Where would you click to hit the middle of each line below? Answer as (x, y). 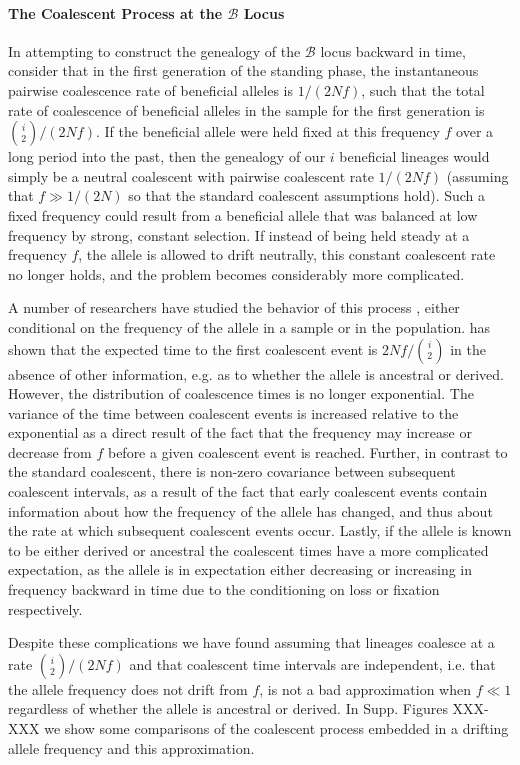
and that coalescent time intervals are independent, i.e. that (312, 663)
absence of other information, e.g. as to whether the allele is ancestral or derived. (256, 373)
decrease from (50, 451)
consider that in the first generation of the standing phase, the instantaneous (243, 70)
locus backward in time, (393, 50)
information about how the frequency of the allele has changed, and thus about (250, 510)
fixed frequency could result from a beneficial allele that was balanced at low (243, 214)
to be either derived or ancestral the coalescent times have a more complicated (248, 549)
